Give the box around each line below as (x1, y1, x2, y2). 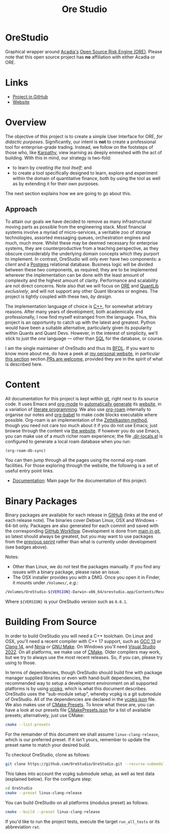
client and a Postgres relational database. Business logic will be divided (5, 261, 153, 267)
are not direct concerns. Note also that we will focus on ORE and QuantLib (5, 282, 159, 288)
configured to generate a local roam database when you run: (5, 438, 131, 444)
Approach (5, 205, 37, 214)
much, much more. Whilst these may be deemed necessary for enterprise (5, 240, 158, 246)
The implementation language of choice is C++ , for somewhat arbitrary (5, 303, 152, 309)
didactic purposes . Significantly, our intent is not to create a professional (5, 139, 156, 145)
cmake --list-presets (5, 722, 51, 727)
